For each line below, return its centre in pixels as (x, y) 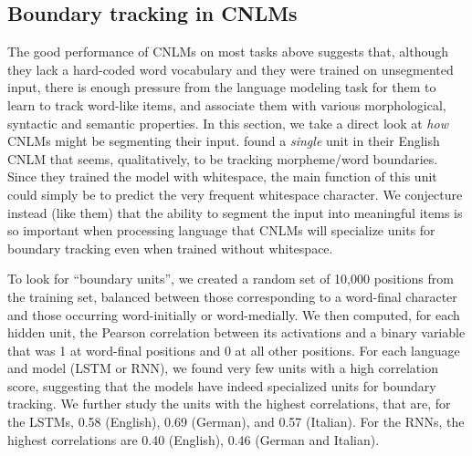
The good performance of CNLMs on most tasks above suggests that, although (228, 52)
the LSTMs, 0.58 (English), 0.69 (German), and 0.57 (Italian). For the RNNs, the (236, 422)
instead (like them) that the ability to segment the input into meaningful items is (235, 212)
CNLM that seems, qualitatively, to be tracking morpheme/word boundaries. (223, 158)
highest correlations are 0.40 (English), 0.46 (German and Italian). (194, 439)
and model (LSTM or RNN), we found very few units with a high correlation (223, 368)
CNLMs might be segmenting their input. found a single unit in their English (224, 141)
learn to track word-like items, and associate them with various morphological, (227, 104)
